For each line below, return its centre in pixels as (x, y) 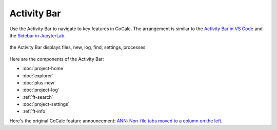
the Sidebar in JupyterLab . (38, 35)
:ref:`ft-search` (38, 97)
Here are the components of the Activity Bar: (57, 59)
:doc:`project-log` (41, 90)
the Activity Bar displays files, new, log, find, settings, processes (77, 47)
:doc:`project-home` (44, 69)
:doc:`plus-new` (39, 82)
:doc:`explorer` (38, 75)
